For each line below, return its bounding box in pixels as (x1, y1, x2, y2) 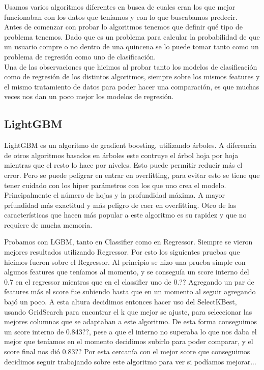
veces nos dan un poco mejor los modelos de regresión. (4, 91, 174, 102)
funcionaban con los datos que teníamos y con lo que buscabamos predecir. (4, 11, 238, 22)
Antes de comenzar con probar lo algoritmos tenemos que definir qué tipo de (4, 21, 243, 32)
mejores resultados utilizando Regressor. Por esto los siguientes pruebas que (4, 246, 240, 257)
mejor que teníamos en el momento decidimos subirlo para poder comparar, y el (4, 336, 253, 347)
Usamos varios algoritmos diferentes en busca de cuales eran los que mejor (4, 2, 236, 12)
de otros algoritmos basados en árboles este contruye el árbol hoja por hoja (4, 149, 239, 160)
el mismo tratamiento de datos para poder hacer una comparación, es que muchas (4, 81, 259, 91)
